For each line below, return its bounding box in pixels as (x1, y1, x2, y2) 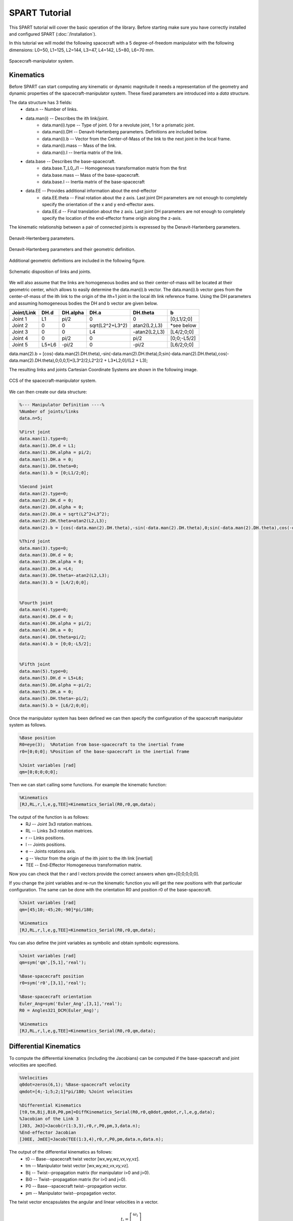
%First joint (19, 429, 51, 435)
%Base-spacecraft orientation (19, 994, 92, 1000)
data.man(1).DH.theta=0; (19, 463, 79, 469)
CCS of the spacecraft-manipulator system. (9, 378, 97, 383)
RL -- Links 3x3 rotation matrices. (25, 828, 93, 834)
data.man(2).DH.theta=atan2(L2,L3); (19, 518, 107, 524)
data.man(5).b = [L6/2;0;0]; (19, 702, 89, 708)
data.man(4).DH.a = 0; (19, 628, 74, 633)
